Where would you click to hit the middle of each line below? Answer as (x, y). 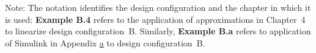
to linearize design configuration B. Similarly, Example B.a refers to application (158, 31)
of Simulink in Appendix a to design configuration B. (105, 42)
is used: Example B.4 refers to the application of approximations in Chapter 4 (155, 19)
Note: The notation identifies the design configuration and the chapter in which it (158, 7)
